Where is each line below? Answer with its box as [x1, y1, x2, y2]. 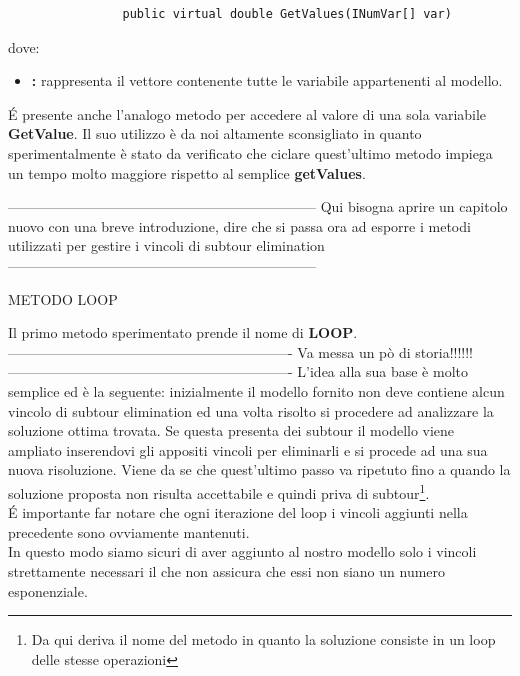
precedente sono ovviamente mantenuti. [8, 521, 250, 542]
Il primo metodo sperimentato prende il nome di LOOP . [8, 322, 358, 343]
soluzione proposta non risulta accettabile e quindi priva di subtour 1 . [8, 479, 430, 503]
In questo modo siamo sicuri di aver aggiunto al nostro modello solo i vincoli [8, 541, 477, 562]
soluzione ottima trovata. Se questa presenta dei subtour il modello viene [8, 420, 455, 441]
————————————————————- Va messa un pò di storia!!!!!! [8, 341, 473, 362]
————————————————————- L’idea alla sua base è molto [8, 361, 468, 382]
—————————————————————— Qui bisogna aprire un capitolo [8, 196, 508, 217]
